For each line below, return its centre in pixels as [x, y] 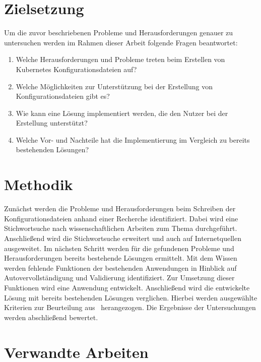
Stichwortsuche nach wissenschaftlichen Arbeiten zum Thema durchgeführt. [121, 228]
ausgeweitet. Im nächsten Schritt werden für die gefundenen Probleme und [119, 248]
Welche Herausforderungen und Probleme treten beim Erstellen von [120, 59]
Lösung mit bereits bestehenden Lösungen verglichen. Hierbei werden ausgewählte [131, 297]
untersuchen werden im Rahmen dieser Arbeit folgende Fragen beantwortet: [121, 42]
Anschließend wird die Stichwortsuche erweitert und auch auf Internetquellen [123, 238]
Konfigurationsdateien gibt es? [63, 96]
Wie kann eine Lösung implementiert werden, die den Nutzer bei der [122, 113]
